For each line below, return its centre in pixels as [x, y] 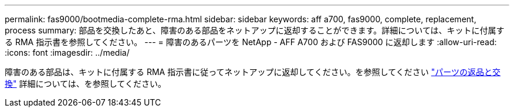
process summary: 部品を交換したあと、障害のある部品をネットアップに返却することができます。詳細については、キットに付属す [255, 30]
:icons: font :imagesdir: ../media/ [67, 52]
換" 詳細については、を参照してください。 [85, 84]
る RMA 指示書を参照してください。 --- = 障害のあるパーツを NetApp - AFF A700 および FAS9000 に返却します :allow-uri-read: [251, 42]
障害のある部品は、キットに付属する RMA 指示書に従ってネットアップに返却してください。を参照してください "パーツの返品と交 [253, 72]
